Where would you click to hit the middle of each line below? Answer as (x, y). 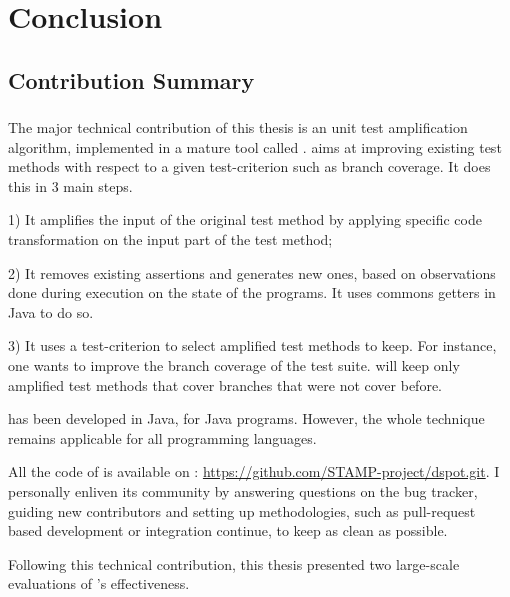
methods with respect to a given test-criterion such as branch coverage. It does (249, 166)
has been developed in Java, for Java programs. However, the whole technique (246, 418)
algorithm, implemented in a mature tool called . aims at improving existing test (255, 146)
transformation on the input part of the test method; (170, 239)
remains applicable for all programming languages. (162, 437)
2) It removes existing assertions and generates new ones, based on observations (252, 272)
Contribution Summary (131, 79)
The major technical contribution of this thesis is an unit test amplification (238, 127)
